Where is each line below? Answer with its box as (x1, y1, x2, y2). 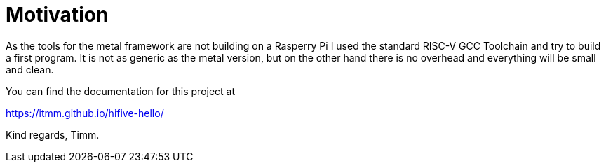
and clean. (6, 63, 54, 76)
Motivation (6, 3, 109, 27)
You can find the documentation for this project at (6, 85, 236, 97)
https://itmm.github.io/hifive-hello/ (6, 106, 164, 119)
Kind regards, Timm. (6, 128, 100, 141)
